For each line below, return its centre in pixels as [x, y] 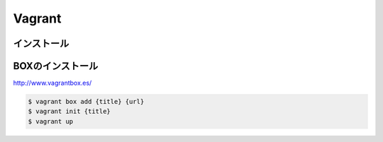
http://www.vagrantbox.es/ [52, 83]
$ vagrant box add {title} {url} [86, 102]
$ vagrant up [51, 121]
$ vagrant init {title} [70, 112]
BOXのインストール [56, 66]
